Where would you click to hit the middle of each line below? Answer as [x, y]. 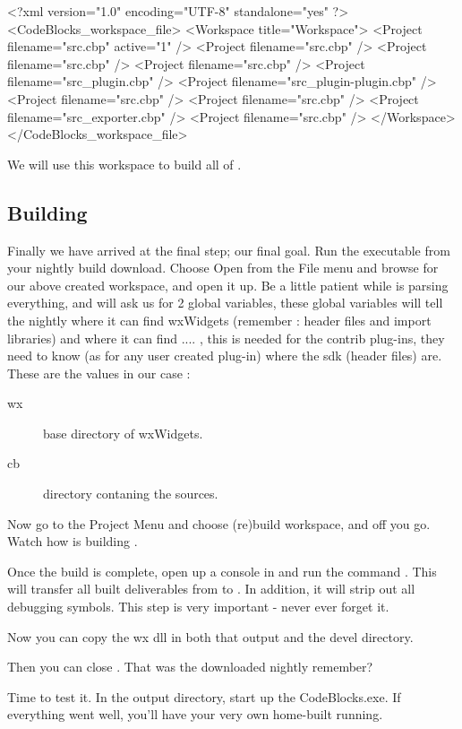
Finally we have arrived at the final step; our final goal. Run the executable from [229, 250]
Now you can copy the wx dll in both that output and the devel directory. [210, 636]
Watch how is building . [73, 541]
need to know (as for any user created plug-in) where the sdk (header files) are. [225, 356]
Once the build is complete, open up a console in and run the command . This [222, 571]
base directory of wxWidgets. [123, 433]
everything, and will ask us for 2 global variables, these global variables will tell [225, 303]
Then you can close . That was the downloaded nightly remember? [190, 667]
